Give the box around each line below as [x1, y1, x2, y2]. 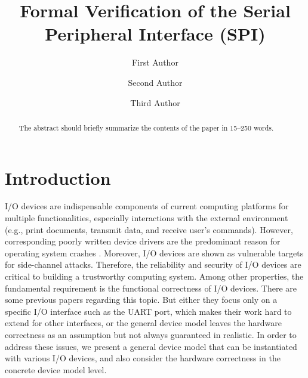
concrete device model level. [5, 363, 107, 376]
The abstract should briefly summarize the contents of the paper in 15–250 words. [19, 122, 274, 132]
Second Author [128, 76, 183, 88]
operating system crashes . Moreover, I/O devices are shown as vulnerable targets [5, 246, 304, 259]
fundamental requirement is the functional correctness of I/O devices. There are [5, 281, 297, 294]
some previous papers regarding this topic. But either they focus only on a [5, 293, 278, 306]
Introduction [5, 165, 111, 190]
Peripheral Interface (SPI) [45, 21, 266, 46]
